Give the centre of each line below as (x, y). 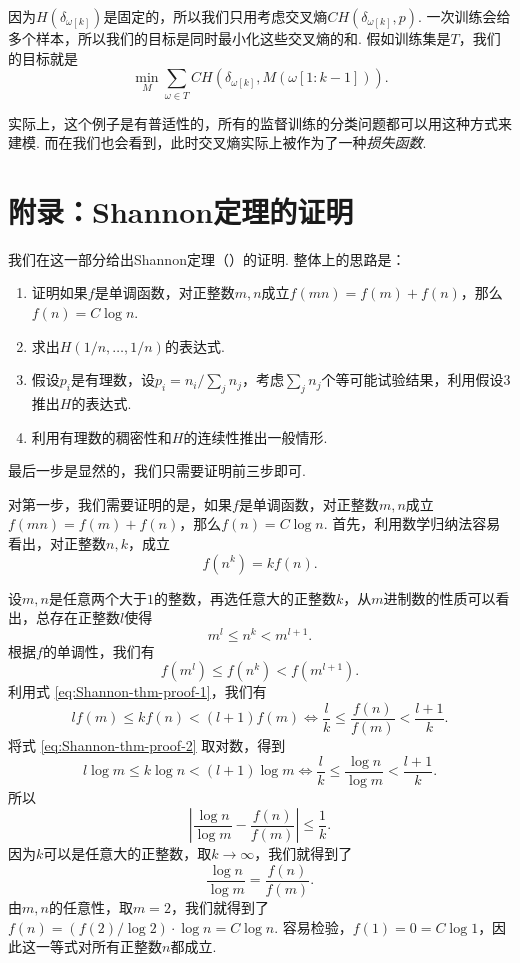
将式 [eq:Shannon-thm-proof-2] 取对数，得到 (147, 745)
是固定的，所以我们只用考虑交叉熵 (215, 16)
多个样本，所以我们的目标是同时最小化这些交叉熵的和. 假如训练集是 (229, 38)
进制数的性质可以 (439, 597)
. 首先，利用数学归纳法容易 (412, 523)
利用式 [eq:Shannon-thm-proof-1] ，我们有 (137, 691)
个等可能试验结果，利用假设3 (416, 379)
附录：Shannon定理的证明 (181, 210)
